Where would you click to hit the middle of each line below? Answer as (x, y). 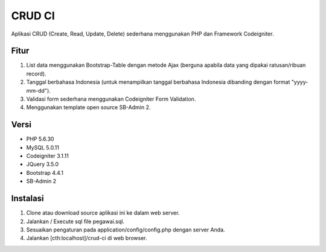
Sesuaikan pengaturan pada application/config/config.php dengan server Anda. (126, 230)
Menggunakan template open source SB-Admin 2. (88, 107)
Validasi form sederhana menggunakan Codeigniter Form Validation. (111, 99)
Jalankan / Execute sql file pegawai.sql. (75, 221)
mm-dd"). (38, 90)
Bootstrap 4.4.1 (45, 172)
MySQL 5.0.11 (43, 147)
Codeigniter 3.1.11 (47, 156)
